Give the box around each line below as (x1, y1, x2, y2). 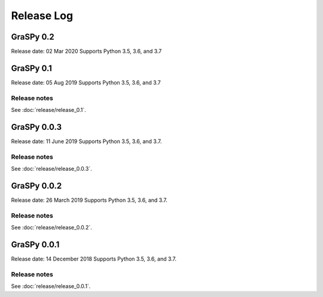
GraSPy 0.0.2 (11, 180, 62, 191)
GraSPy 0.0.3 (11, 122, 62, 132)
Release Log (11, 9, 74, 22)
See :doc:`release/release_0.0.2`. (11, 224, 92, 231)
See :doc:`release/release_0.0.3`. (11, 165, 92, 172)
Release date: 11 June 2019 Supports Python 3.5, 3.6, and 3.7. (11, 138, 162, 145)
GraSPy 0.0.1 (11, 240, 60, 250)
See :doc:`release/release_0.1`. (11, 107, 86, 114)
